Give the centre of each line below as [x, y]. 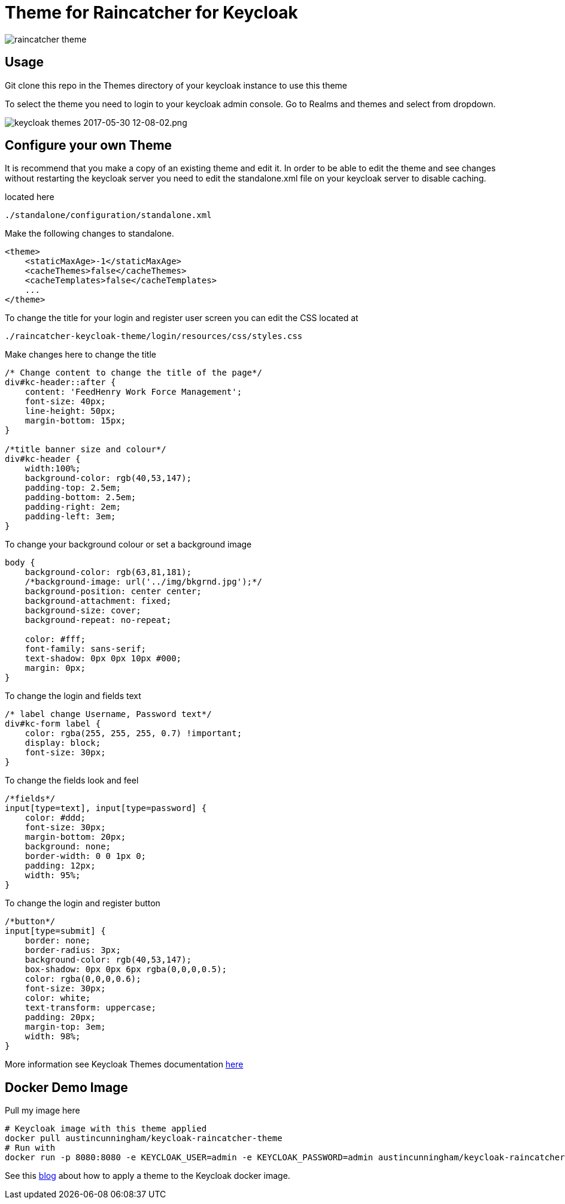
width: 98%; [53, 1037]
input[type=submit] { [55, 931]
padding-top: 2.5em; [73, 488]
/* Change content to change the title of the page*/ [133, 373]
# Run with [30, 1148]
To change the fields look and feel [72, 781]
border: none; [58, 941]
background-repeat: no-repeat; [98, 620]
